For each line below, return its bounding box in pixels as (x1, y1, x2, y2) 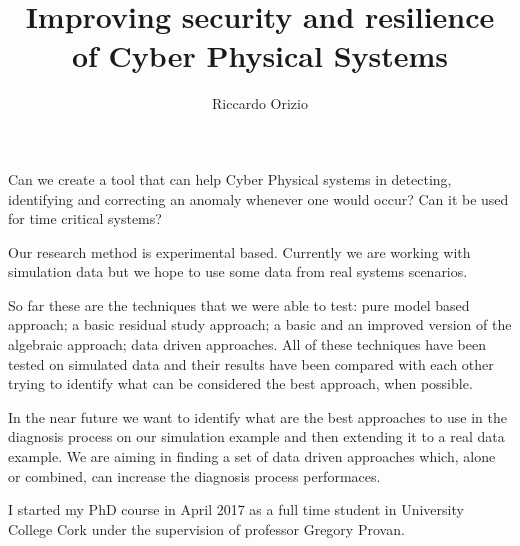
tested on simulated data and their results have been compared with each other (8, 353, 494, 374)
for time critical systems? (8, 208, 162, 229)
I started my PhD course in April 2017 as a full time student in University (8, 499, 464, 520)
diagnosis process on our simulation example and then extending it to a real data (8, 426, 505, 447)
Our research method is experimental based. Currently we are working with (8, 241, 471, 262)
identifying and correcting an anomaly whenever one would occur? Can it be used (8, 188, 509, 209)
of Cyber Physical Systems (71, 35, 449, 76)
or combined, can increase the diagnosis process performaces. (8, 465, 381, 486)
